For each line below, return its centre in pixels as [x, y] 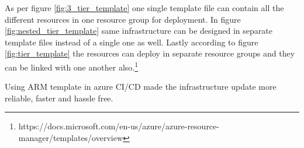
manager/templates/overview [71, 138]
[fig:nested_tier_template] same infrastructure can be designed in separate [139, 31]
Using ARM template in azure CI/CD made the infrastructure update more [141, 87]
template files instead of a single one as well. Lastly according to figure [132, 42]
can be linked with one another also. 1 [72, 66]
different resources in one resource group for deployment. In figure [123, 19]
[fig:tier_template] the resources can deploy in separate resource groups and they [150, 53]
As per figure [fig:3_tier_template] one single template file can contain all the [144, 8]
